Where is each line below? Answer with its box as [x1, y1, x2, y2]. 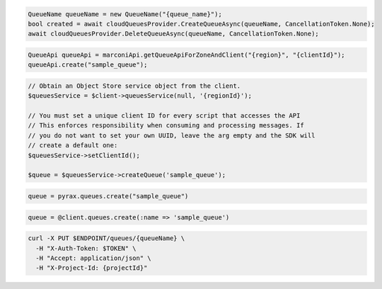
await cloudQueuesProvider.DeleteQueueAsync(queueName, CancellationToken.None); [28, 30, 320, 38]
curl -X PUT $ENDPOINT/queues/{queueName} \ [28, 234, 185, 242]
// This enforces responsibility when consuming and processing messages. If [28, 121, 304, 130]
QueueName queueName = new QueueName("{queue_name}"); [28, 10, 222, 18]
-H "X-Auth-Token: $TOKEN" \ [35, 244, 137, 252]
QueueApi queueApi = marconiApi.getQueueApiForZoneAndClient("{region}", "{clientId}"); [28, 50, 346, 59]
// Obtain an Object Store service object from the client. [28, 81, 241, 90]
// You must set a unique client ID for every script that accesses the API [28, 112, 301, 120]
